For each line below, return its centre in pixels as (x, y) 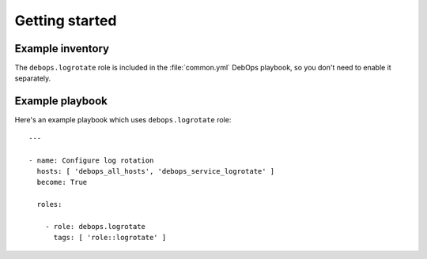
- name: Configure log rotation (91, 160)
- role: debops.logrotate (95, 226)
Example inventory (62, 49)
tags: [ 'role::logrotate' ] (110, 238)
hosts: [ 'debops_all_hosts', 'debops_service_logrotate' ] (156, 171)
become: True (62, 182)
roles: (49, 205)
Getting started (66, 21)
